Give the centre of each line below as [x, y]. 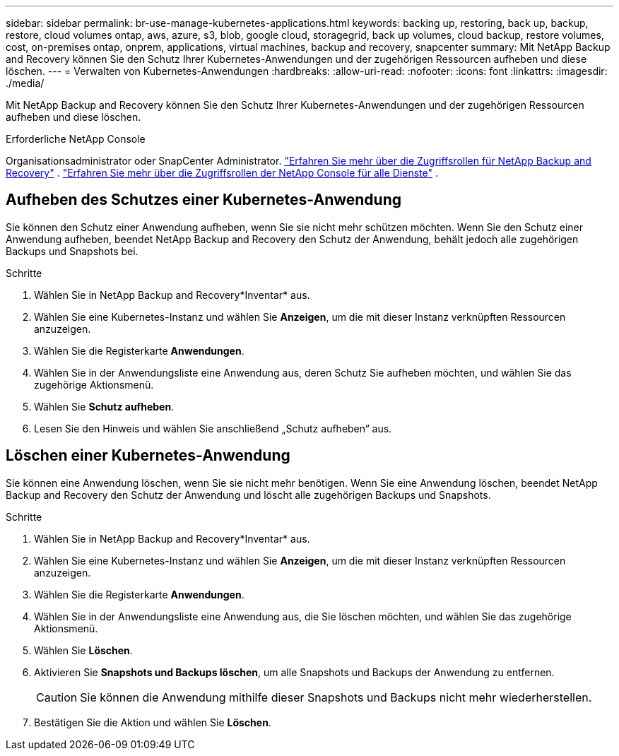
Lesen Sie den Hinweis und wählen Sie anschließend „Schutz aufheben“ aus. [213, 428]
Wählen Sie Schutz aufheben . [104, 406]
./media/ [25, 83]
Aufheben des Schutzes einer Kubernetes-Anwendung [204, 200]
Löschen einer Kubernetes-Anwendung [148, 456]
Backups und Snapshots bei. [72, 251]
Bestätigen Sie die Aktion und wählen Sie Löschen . [153, 722]
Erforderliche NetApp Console [76, 139]
